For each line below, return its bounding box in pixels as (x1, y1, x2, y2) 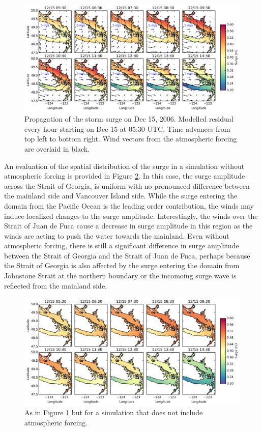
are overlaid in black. (24, 143, 90, 154)
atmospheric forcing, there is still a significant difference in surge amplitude (4, 240, 239, 251)
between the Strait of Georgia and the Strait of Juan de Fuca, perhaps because (4, 250, 250, 261)
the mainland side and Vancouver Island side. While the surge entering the (4, 190, 238, 201)
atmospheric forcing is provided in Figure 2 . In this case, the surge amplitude (4, 170, 245, 181)
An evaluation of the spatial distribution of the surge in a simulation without (4, 160, 245, 171)
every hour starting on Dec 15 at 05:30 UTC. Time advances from (24, 123, 230, 134)
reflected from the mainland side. (4, 280, 107, 291)
